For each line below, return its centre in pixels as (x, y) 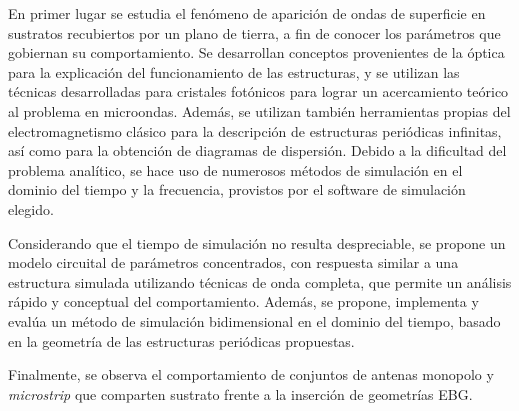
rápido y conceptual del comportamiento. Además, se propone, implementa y (243, 301)
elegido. (31, 208)
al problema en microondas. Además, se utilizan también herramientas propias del (259, 110)
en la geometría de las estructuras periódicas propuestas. (181, 340)
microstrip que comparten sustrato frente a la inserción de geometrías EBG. (240, 393)
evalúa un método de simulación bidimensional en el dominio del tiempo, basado (254, 320)
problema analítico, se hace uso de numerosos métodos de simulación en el (235, 169)
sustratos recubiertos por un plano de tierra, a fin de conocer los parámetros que (254, 32)
